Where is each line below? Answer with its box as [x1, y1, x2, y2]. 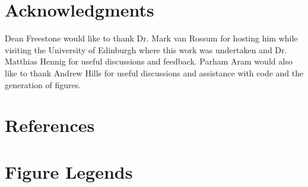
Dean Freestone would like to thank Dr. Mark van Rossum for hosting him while [5, 32, 298, 44]
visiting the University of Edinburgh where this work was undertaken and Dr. [5, 43, 287, 56]
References [5, 113, 95, 137]
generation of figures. [5, 78, 81, 91]
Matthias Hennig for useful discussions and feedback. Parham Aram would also [5, 55, 293, 67]
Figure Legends [5, 159, 133, 183]
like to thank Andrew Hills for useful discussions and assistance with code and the [5, 66, 304, 79]
